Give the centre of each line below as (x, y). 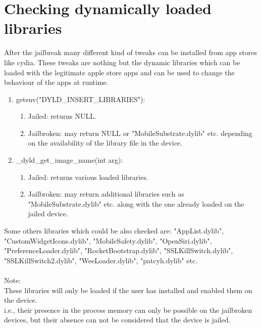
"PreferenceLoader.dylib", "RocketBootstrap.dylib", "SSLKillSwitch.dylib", (119, 250)
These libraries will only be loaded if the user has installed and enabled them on (128, 290)
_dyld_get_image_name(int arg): (69, 160)
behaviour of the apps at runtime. (56, 82)
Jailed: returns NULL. (62, 116)
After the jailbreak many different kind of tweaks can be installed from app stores (131, 52)
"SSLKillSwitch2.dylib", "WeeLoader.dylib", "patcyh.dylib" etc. (101, 260)
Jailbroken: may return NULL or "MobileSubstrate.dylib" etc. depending (140, 133)
